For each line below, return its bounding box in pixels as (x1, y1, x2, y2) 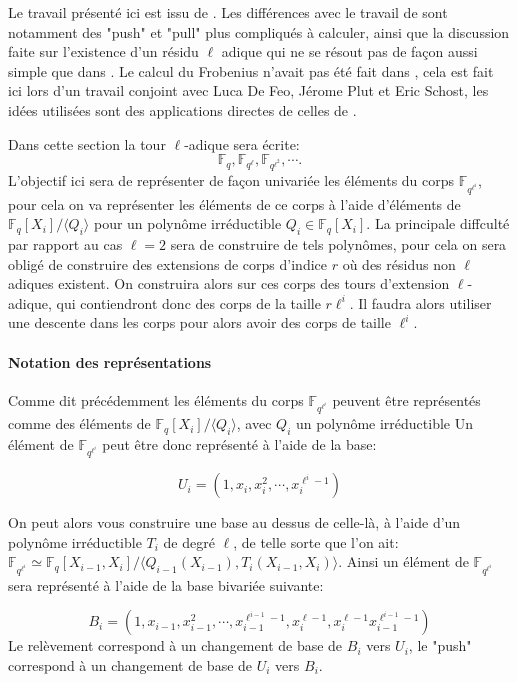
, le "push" (408, 635, 472, 656)
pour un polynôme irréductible (93, 213, 282, 234)
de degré (163, 531, 215, 552)
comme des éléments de (8, 413, 151, 434)
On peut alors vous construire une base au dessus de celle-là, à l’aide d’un (8, 512, 461, 533)
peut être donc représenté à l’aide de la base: (102, 433, 377, 454)
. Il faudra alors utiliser (349, 292, 492, 313)
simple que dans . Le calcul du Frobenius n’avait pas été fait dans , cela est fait (8, 60, 494, 81)
